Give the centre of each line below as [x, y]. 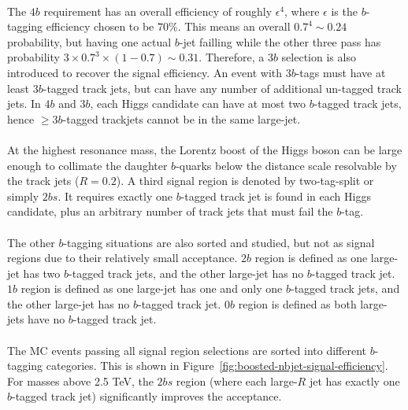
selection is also [319, 57]
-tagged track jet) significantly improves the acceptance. [147, 396]
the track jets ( [43, 181]
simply [23, 196]
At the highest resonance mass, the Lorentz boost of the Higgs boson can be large [205, 149]
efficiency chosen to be [100, 26]
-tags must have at [341, 72]
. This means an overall [234, 26]
